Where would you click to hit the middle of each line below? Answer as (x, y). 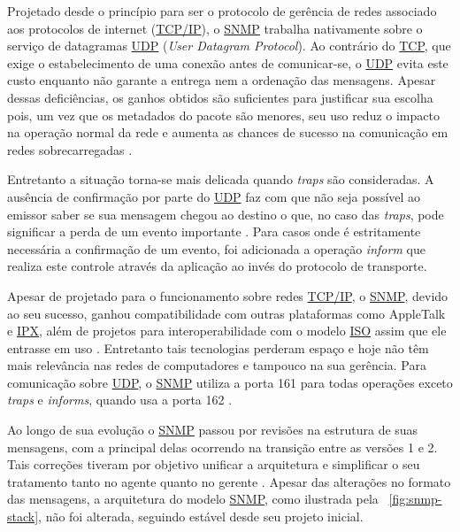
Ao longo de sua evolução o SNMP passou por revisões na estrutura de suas (213, 430)
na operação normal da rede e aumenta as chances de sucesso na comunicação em (228, 132)
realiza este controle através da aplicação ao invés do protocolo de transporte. (217, 266)
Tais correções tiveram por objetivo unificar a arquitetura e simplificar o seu (214, 464)
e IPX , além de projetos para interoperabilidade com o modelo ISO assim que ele (227, 331)
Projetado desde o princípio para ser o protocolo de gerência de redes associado (222, 11)
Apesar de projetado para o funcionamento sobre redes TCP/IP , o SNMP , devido (228, 295)
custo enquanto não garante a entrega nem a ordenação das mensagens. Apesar (222, 80)
